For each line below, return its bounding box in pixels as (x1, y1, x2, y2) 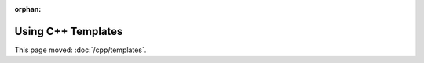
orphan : (14, 5, 42, 13)
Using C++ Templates (14, 24, 123, 38)
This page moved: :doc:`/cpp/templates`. (14, 45, 147, 54)
